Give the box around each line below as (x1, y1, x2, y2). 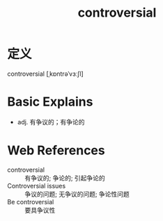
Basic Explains (7, 94, 93, 110)
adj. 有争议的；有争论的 (17, 117, 85, 126)
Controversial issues (7, 181, 66, 190)
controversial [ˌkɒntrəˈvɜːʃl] (7, 69, 84, 78)
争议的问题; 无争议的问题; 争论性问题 (24, 190, 130, 198)
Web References (7, 142, 106, 158)
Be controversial (7, 197, 54, 206)
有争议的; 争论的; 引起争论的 (24, 174, 106, 182)
